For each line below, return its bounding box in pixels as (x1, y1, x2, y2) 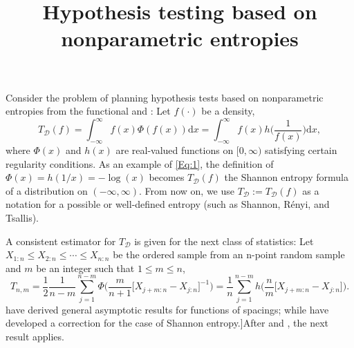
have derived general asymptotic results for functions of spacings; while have (6, 302, 329, 316)
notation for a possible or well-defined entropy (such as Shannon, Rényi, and (6, 197, 330, 211)
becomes (149, 170, 185, 184)
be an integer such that (36, 260, 135, 275)
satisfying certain (265, 143, 337, 157)
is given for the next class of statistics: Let (134, 233, 314, 248)
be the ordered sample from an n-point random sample (113, 247, 345, 262)
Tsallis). (6, 211, 39, 225)
